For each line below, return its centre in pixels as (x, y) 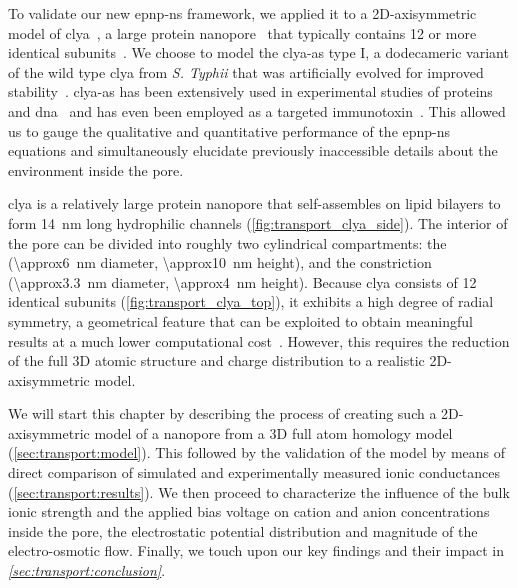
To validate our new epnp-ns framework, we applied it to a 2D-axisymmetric (242, 13)
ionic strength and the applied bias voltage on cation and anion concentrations (249, 511)
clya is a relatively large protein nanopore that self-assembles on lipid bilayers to (254, 203)
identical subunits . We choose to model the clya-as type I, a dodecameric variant (258, 52)
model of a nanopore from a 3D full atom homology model (273, 432)
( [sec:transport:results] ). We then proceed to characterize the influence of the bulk (259, 491)
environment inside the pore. (96, 169)
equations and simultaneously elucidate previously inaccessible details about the (253, 150)
